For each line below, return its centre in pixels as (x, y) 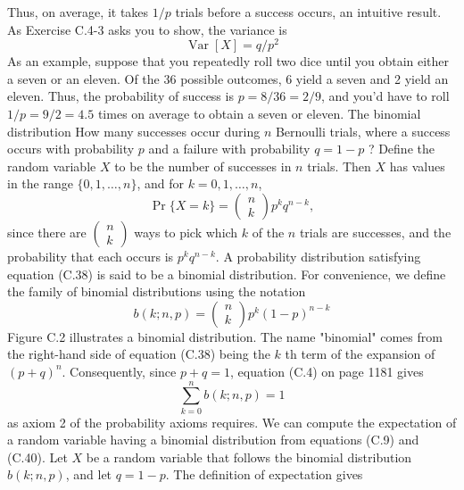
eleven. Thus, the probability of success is (120, 96)
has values (417, 166)
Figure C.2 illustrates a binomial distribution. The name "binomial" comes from (225, 336)
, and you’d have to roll (385, 96)
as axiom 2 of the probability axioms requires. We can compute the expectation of (232, 422)
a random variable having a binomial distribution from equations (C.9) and (213, 440)
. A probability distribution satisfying (318, 257)
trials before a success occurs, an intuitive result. (308, 12)
